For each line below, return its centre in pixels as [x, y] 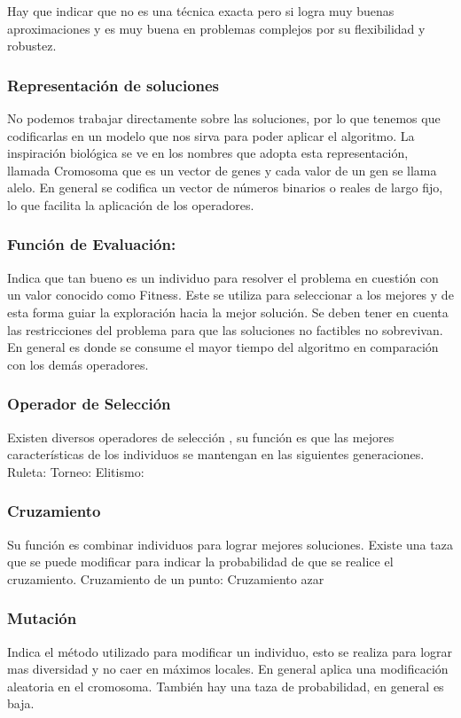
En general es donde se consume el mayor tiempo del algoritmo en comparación [223, 347]
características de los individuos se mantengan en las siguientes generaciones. [216, 454]
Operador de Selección [89, 404]
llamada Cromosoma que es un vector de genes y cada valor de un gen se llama [222, 170]
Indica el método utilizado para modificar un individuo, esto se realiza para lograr [230, 651]
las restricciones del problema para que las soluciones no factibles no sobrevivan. [225, 329]
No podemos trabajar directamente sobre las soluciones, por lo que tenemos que [224, 118]
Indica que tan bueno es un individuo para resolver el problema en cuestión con [223, 277]
